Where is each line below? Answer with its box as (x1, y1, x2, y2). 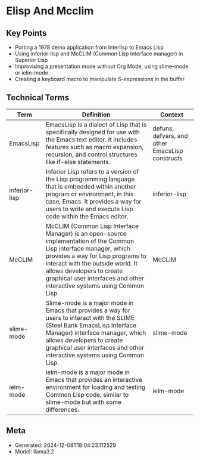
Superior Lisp (14, 57, 48, 63)
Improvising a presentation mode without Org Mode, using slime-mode (14, 63, 189, 70)
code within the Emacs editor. (45, 212, 129, 220)
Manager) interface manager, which (45, 328, 146, 336)
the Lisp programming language (45, 175, 135, 183)
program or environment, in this (45, 190, 134, 198)
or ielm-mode (14, 69, 49, 76)
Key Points (6, 28, 47, 38)
